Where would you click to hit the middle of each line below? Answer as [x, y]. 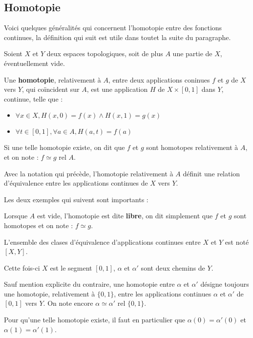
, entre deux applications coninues [159, 79]
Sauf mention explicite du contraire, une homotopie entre [89, 284]
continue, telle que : [33, 98]
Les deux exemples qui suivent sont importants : [76, 199]
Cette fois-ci [22, 267]
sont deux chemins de [173, 267]
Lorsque [16, 216]
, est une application [117, 89]
